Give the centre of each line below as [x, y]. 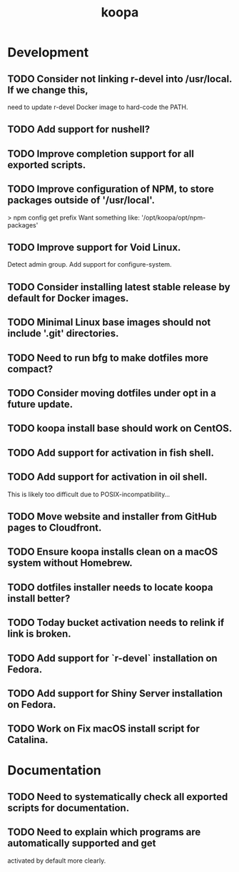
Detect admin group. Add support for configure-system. [90, 265]
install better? [39, 599]
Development [48, 52]
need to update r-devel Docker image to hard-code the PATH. [98, 107]
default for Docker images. [68, 298]
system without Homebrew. [70, 563]
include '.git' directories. [63, 333]
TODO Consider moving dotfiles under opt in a [112, 393]
